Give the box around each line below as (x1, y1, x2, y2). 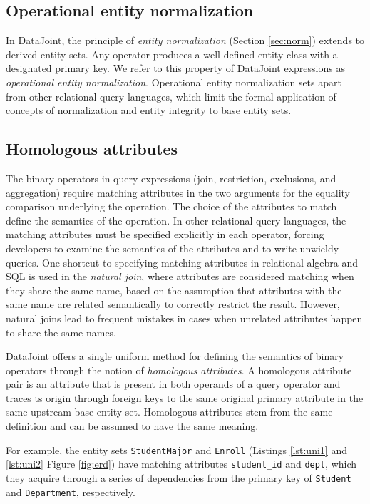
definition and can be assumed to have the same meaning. (6, 418, 259, 433)
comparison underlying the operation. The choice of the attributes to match (6, 199, 337, 214)
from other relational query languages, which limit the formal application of (6, 88, 336, 103)
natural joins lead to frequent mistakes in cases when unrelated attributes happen (6, 310, 363, 325)
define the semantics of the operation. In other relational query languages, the (6, 212, 346, 227)
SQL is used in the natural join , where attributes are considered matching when (6, 269, 354, 284)
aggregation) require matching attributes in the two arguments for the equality (6, 185, 351, 200)
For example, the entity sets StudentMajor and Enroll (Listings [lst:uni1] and (6, 442, 347, 457)
